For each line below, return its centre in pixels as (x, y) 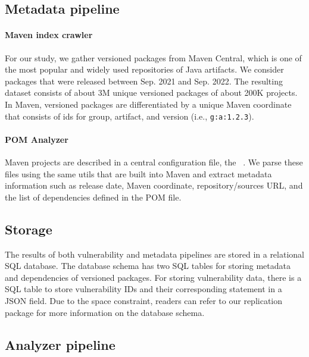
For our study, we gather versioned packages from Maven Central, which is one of (153, 57)
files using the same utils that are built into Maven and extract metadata (138, 173)
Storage (29, 229)
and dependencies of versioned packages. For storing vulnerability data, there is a (153, 277)
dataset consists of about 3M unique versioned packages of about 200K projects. (151, 93)
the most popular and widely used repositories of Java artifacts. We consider (144, 69)
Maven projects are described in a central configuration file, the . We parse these (154, 162)
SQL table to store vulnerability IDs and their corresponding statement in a (143, 289)
